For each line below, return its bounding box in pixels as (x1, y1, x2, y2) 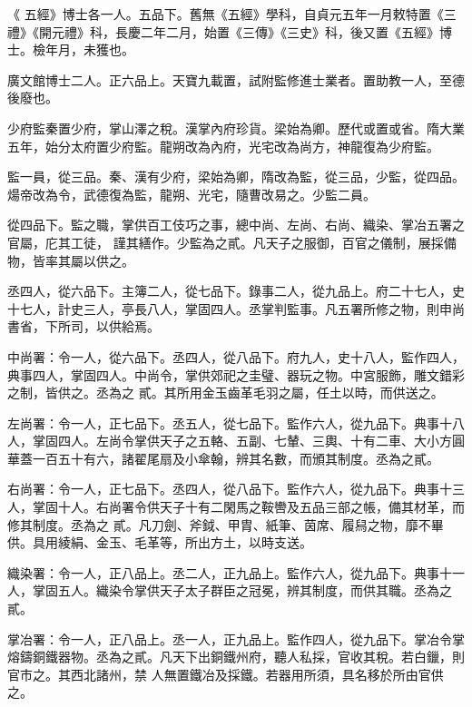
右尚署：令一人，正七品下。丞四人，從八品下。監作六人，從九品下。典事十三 (7, 479, 465, 498)
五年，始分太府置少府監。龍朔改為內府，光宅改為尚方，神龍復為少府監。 (7, 136, 439, 155)
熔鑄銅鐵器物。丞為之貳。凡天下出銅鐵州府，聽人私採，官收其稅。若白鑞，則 (7, 647, 465, 666)
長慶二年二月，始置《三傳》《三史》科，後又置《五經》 (114, 22, 439, 41)
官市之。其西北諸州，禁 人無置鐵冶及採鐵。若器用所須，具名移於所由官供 (7, 664, 444, 683)
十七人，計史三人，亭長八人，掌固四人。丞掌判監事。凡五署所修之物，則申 (7, 299, 452, 318)
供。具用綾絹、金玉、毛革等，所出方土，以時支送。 (7, 533, 312, 552)
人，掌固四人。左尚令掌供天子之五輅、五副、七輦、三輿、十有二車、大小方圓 (7, 431, 465, 450)
